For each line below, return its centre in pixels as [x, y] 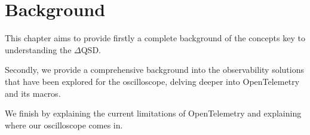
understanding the [38, 49]
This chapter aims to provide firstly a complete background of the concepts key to [155, 38]
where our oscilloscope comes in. [64, 125]
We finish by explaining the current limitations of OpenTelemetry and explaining [153, 113]
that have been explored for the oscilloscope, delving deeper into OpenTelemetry [152, 81]
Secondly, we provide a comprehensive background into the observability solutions [154, 70]
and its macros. [33, 93]
